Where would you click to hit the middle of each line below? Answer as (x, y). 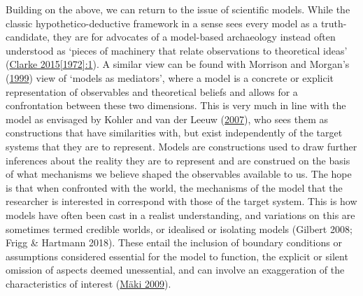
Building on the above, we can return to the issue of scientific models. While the (178, 9)
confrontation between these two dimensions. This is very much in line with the (176, 105)
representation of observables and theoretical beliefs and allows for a (152, 91)
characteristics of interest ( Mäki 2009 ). (88, 283)
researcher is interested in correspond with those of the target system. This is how (181, 201)
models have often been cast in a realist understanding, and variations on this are (180, 214)
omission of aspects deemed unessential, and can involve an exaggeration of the (175, 270)
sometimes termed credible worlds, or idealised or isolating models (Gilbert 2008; (179, 228)
